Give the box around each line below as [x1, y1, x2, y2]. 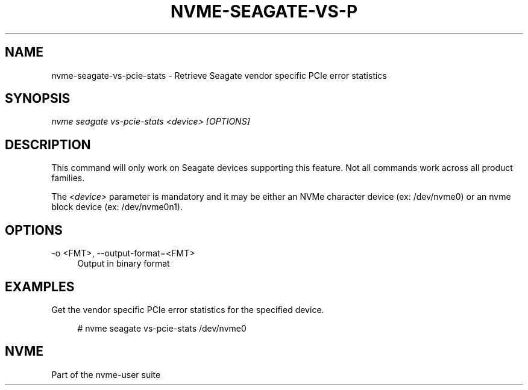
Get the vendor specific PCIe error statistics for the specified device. [51, 304, 324, 315]
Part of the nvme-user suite [51, 369, 161, 380]
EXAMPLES [5, 279, 75, 294]
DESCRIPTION [5, 137, 91, 152]
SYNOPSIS [5, 91, 71, 107]
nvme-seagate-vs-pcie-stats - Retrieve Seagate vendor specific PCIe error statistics [51, 70, 387, 81]
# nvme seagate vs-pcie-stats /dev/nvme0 [77, 323, 247, 333]
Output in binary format [77, 258, 170, 269]
